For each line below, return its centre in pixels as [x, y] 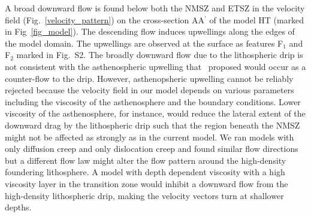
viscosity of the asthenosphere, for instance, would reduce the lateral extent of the [155, 113]
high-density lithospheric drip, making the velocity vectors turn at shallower [144, 195]
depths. [18, 207]
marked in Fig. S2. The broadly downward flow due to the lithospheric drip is [160, 55]
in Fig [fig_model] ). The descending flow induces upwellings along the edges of [150, 31]
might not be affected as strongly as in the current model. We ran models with [150, 137]
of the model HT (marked [257, 19]
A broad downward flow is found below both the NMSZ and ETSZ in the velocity [155, 8]
